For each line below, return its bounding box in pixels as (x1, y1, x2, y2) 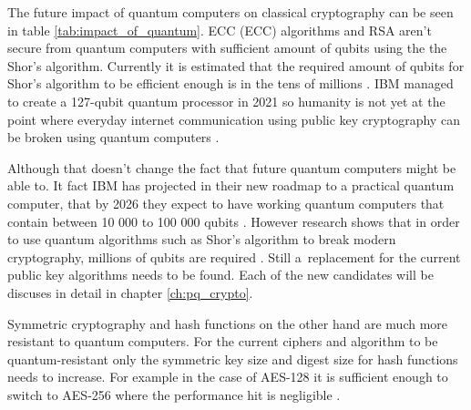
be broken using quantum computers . (7, 128, 220, 147)
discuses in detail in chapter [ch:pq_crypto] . (7, 282, 253, 302)
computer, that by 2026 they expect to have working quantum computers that (7, 193, 445, 212)
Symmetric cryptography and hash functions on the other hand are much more (7, 313, 448, 333)
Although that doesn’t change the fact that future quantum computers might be (7, 158, 456, 177)
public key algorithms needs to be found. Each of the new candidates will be (7, 265, 434, 284)
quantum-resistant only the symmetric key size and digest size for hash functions (7, 349, 458, 368)
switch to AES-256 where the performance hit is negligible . (7, 384, 341, 404)
